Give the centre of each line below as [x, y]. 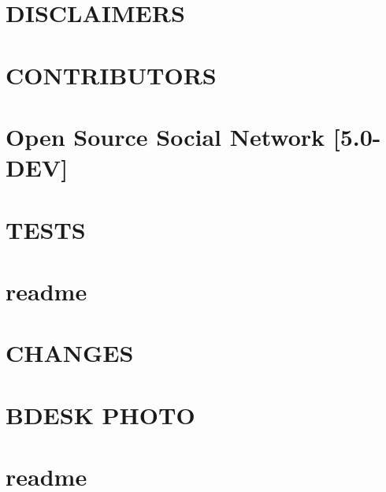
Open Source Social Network [165, 136]
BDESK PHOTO [100, 414]
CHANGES [70, 353]
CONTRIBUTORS [111, 75]
